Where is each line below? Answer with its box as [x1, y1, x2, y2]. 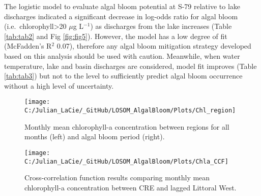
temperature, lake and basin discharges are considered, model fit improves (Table [4, 60, 257, 71]
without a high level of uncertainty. [4, 80, 114, 91]
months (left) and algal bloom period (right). [24, 131, 165, 142]
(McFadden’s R [4, 41, 52, 51]
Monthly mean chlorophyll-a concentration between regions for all [24, 121, 229, 132]
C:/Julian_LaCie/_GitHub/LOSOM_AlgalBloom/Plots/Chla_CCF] [24, 158, 228, 165]
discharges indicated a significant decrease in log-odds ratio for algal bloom [4, 11, 238, 21]
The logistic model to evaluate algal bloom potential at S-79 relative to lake [4, 1, 241, 11]
